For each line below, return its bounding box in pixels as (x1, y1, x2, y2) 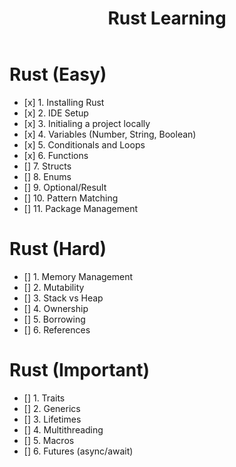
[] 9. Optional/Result (23, 181, 107, 193)
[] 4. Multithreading (23, 423, 104, 436)
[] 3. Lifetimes (23, 413, 82, 425)
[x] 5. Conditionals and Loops (23, 138, 146, 151)
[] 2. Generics (23, 402, 81, 414)
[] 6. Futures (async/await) (23, 445, 134, 457)
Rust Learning (107, 7, 227, 30)
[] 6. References (23, 323, 91, 336)
